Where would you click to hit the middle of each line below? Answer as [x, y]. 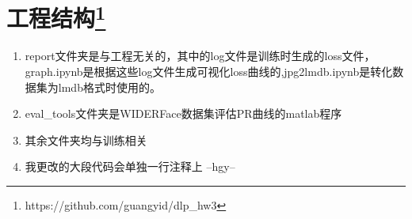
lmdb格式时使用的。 [109, 87]
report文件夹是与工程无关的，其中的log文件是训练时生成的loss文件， [200, 56]
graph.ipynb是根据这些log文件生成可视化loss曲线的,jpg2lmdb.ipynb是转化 [209, 72]
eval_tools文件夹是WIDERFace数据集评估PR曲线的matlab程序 [183, 113]
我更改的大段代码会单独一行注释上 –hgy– [130, 166]
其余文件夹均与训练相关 [86, 140]
